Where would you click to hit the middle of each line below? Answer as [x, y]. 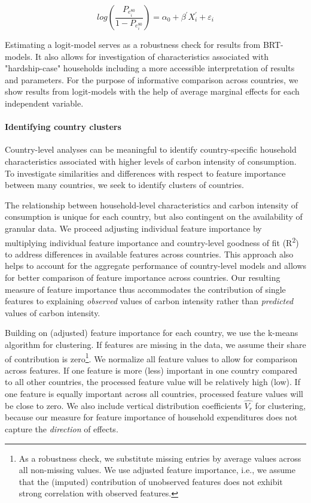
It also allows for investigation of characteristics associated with [152, 56]
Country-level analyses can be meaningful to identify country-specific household [151, 149]
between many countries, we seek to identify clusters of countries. [124, 185]
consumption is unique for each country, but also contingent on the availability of [154, 216]
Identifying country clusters [63, 127]
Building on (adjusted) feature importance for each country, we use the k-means [152, 333]
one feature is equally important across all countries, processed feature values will [154, 393]
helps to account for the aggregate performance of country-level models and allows [156, 266]
